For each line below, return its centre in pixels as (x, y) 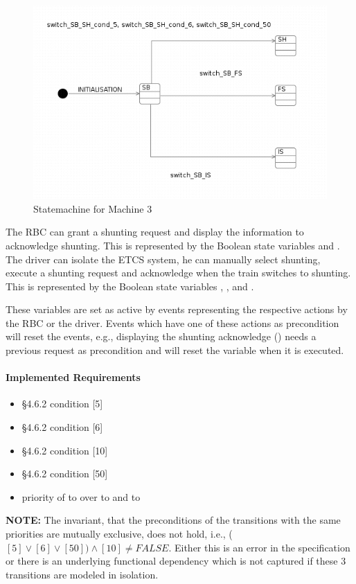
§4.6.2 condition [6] (62, 427)
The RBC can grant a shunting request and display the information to (155, 232)
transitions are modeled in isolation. (82, 574)
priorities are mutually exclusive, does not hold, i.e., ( (119, 534)
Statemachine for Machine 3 (93, 208)
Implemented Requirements (73, 377)
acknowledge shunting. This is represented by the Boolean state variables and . (173, 245)
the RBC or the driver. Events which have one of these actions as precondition (172, 322)
